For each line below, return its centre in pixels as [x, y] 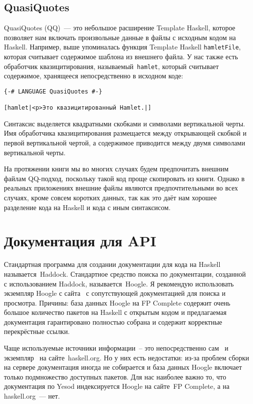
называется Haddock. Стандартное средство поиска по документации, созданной [125, 273]
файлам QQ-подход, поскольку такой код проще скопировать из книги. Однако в [124, 178]
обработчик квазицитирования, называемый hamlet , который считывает [112, 66]
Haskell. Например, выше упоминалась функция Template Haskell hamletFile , [122, 47]
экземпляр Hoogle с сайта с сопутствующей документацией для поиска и [115, 293]
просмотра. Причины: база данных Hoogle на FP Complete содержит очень [117, 302]
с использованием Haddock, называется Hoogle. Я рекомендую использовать [119, 283]
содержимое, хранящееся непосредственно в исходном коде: [94, 76]
